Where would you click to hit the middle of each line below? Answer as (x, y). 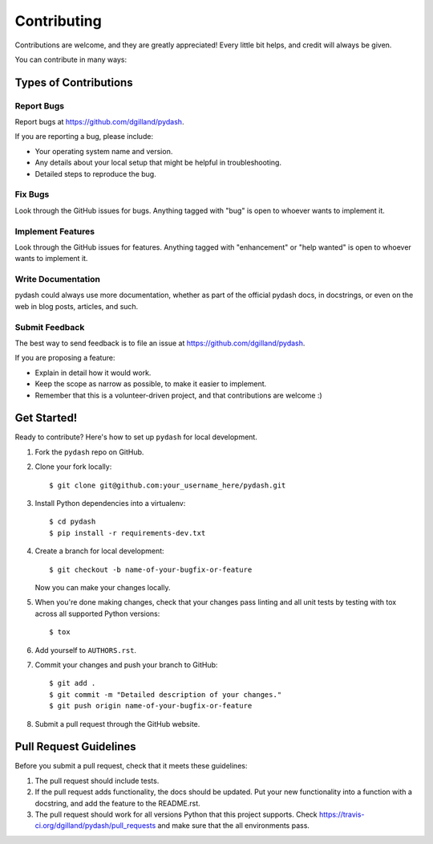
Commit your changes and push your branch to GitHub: (126, 665)
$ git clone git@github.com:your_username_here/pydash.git (168, 485)
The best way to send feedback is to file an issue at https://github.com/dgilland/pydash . (160, 343)
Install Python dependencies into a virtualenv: (110, 504)
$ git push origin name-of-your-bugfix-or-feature (151, 706)
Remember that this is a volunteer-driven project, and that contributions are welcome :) (178, 395)
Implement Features (55, 231)
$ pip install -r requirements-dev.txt (127, 533)
